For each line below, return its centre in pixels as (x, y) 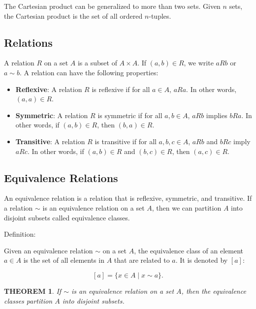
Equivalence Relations (61, 177)
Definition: (20, 234)
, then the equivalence (214, 291)
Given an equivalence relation (48, 250)
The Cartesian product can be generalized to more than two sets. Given (112, 6)
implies (217, 115)
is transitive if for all (126, 141)
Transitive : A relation (50, 141)
